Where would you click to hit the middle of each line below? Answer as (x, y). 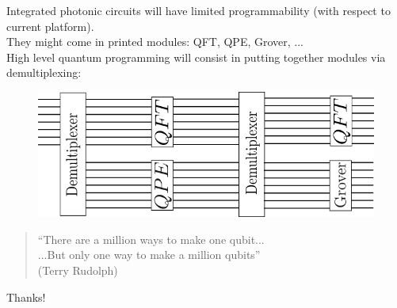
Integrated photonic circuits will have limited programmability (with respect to (198, 10)
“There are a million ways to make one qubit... (151, 239)
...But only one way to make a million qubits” (149, 255)
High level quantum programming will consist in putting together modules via (196, 57)
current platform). (50, 26)
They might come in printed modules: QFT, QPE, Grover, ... (155, 42)
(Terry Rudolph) (78, 270)
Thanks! (26, 297)
